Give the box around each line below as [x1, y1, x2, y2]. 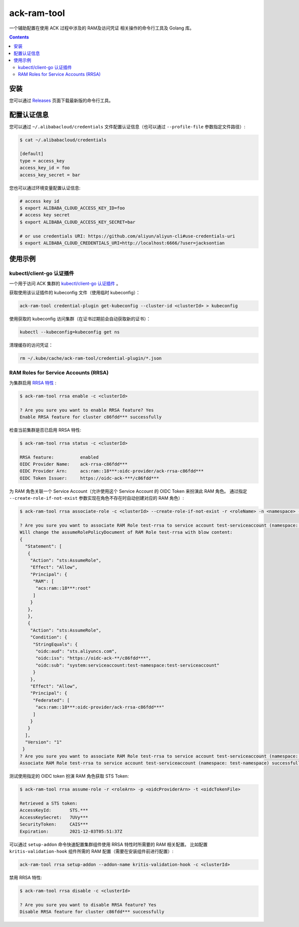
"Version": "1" [25, 740, 62, 745]
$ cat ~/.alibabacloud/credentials [19, 137, 107, 142]
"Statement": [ [25, 544, 62, 549]
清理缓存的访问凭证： [9, 342, 53, 348]
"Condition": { [30, 635, 67, 640]
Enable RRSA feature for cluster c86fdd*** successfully [19, 414, 162, 420]
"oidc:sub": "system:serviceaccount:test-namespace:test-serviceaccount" [35, 662, 220, 668]
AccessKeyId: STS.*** [19, 808, 88, 813]
